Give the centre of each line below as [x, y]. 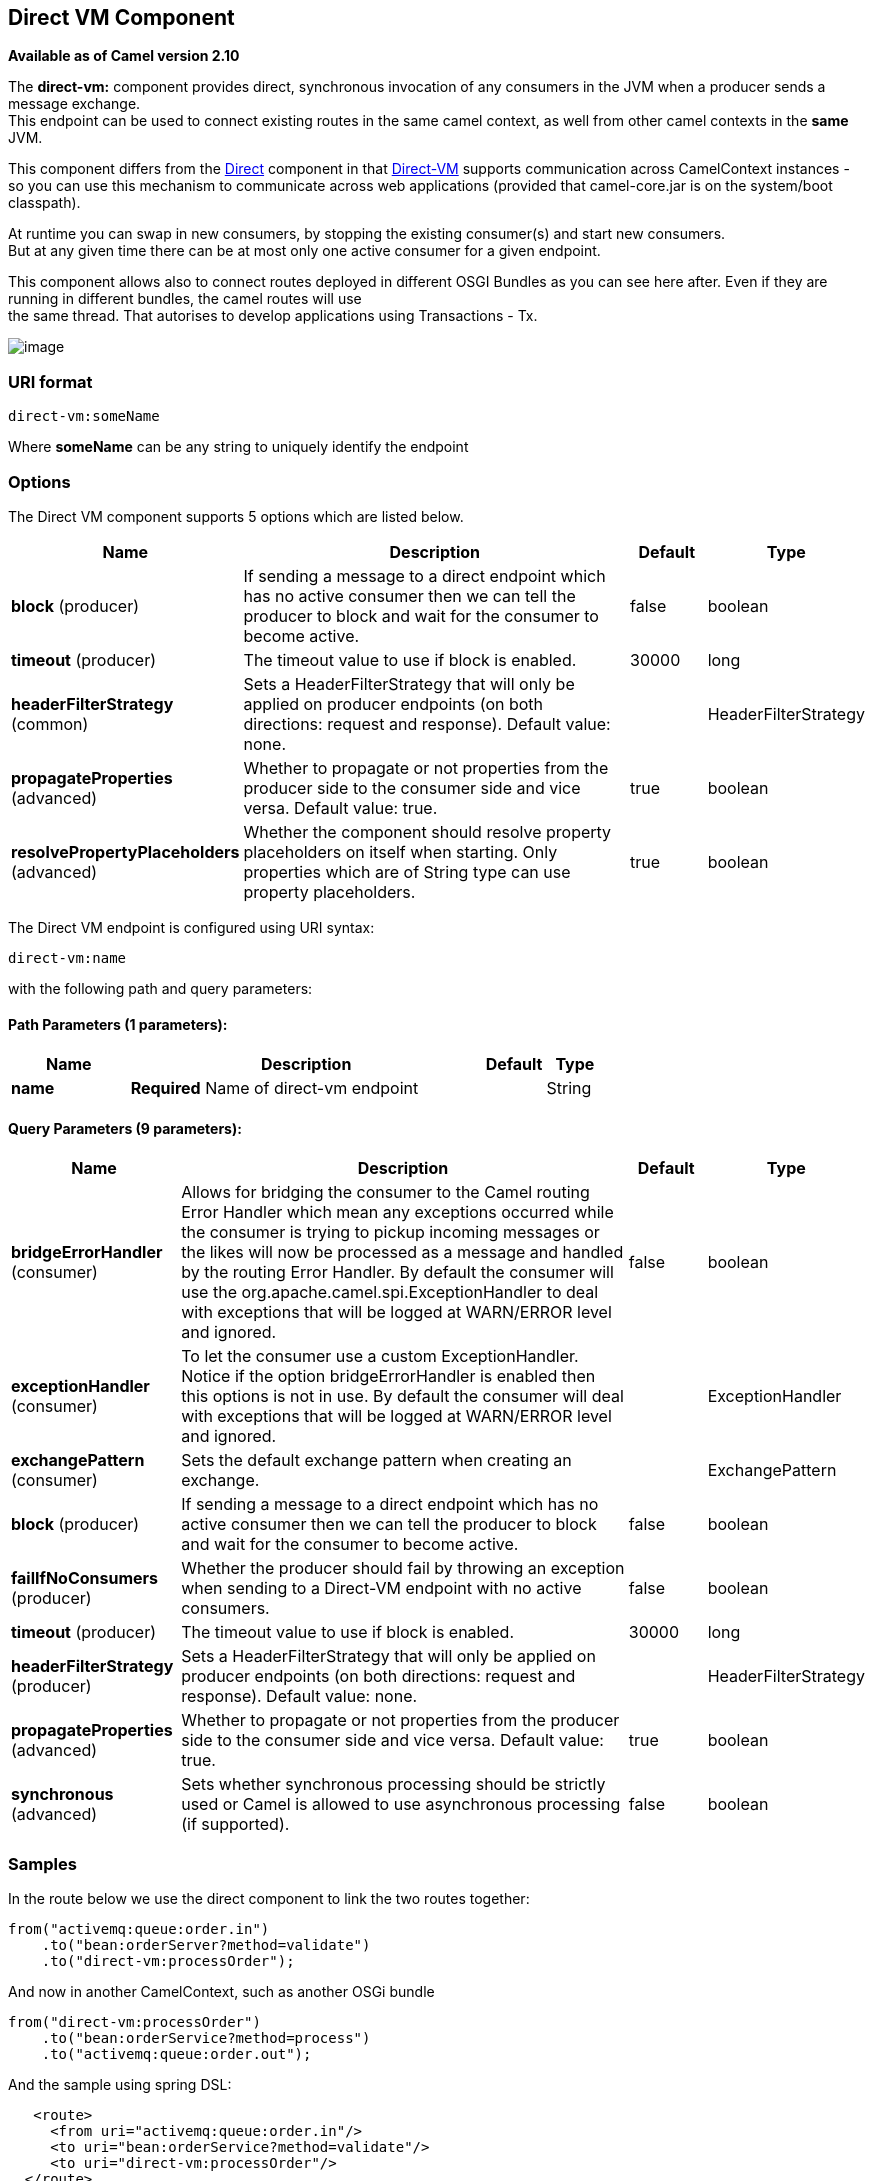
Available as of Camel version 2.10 [124, 56]
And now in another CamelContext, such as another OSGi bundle [221, 1992]
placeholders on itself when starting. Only [400, 851]
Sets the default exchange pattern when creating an [376, 1460]
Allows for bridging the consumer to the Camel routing [385, 1192]
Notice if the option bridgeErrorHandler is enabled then [388, 1376]
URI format [50, 381]
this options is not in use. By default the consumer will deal [402, 1396]
